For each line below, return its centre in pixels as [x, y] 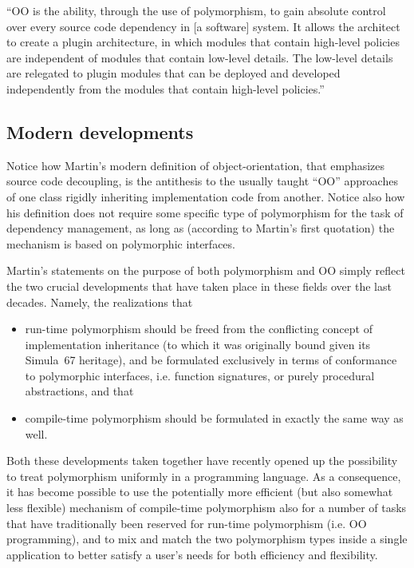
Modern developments [100, 131]
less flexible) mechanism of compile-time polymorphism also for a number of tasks [207, 508]
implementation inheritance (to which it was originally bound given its [198, 344]
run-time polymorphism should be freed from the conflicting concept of [199, 329]
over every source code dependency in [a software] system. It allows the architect [203, 26]
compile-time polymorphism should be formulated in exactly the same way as [214, 418]
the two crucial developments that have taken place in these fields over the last [199, 286]
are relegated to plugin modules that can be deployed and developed [173, 73]
